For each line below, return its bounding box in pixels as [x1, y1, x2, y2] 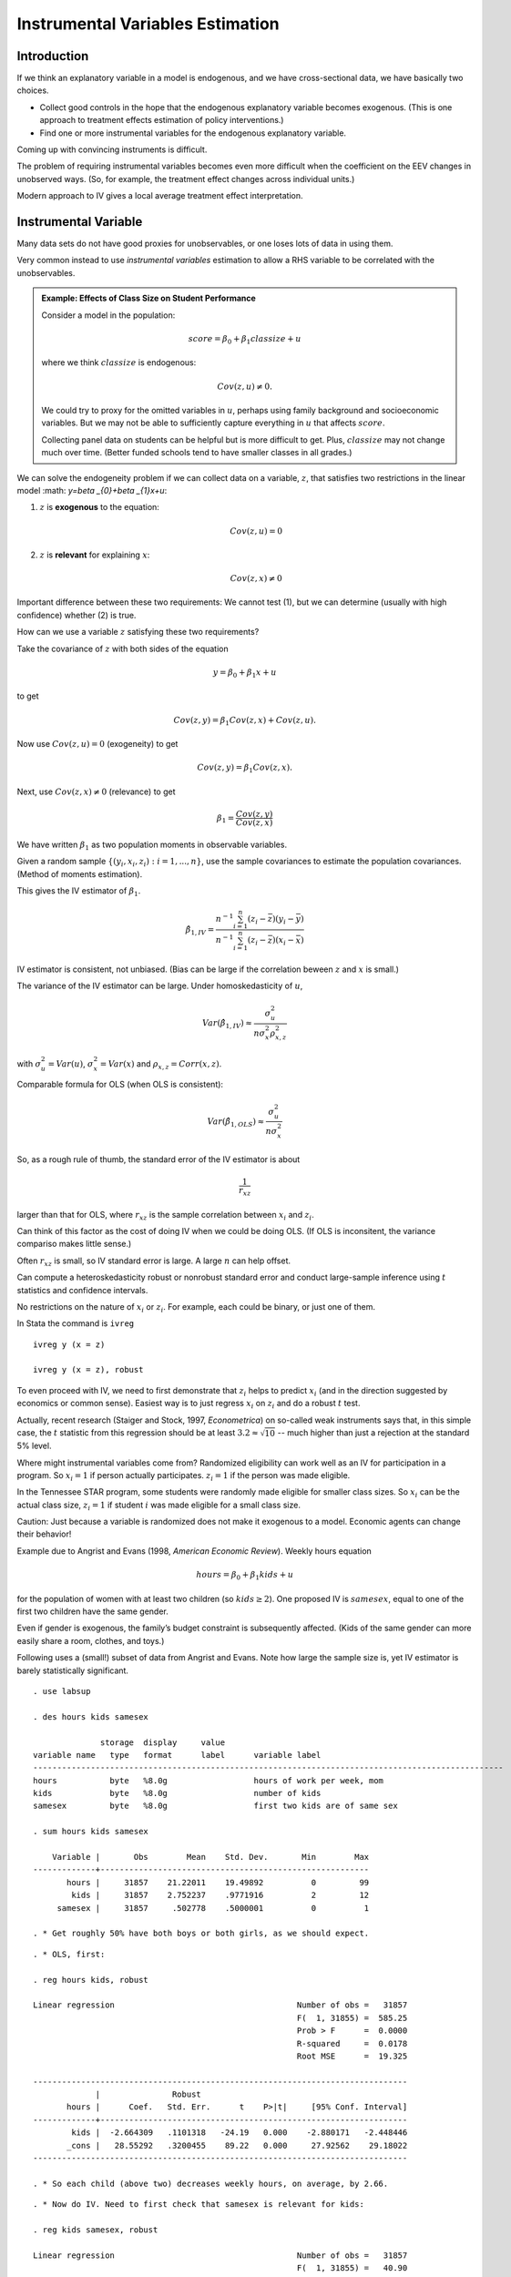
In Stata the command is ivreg [16, 1318, 135, 1329]
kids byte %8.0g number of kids [33, 1788, 322, 1799]
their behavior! [16, 1528, 72, 1539]
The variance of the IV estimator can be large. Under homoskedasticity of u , [16, 980, 303, 991]
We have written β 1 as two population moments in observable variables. [16, 839, 287, 852]
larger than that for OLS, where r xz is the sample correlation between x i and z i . [16, 1209, 314, 1222]
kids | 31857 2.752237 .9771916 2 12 [71, 1890, 370, 1901]
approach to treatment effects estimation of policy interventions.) [39, 115, 284, 126]
